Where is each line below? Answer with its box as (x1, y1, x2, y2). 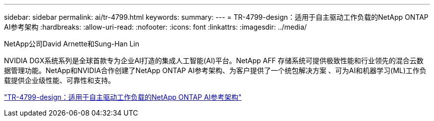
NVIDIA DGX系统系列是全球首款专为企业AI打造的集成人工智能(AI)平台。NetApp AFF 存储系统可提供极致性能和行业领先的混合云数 (4, 56, 424, 65)
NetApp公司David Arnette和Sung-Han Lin (4, 40, 139, 48)
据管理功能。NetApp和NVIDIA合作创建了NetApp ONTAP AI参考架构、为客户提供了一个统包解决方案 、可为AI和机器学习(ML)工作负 (4, 66, 427, 75)
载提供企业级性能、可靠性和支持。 (4, 76, 115, 84)
